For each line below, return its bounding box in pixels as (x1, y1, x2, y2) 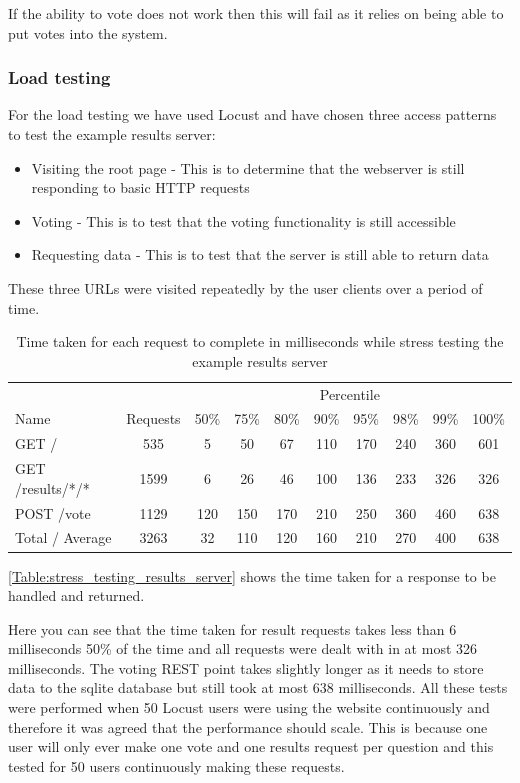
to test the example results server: (8, 124, 216, 144)
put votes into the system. (8, 22, 168, 43)
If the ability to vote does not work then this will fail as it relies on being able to (8, 3, 504, 23)
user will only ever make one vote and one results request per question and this (8, 736, 494, 757)
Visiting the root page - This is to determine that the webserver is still (31, 157, 465, 178)
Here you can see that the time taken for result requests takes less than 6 (8, 618, 457, 639)
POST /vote (15, 502, 91, 523)
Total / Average (15, 527, 112, 548)
